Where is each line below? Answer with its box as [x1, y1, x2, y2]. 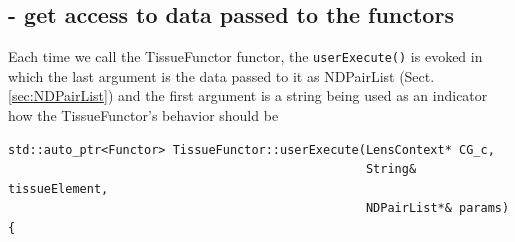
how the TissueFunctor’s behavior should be [8, 105, 279, 126]
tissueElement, [8, 181, 109, 196]
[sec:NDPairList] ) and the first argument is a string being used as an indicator [8, 85, 488, 106]
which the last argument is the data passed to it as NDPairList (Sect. [8, 65, 435, 86]
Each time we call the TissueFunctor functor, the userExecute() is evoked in [8, 46, 483, 67]
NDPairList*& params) [365, 201, 510, 216]
